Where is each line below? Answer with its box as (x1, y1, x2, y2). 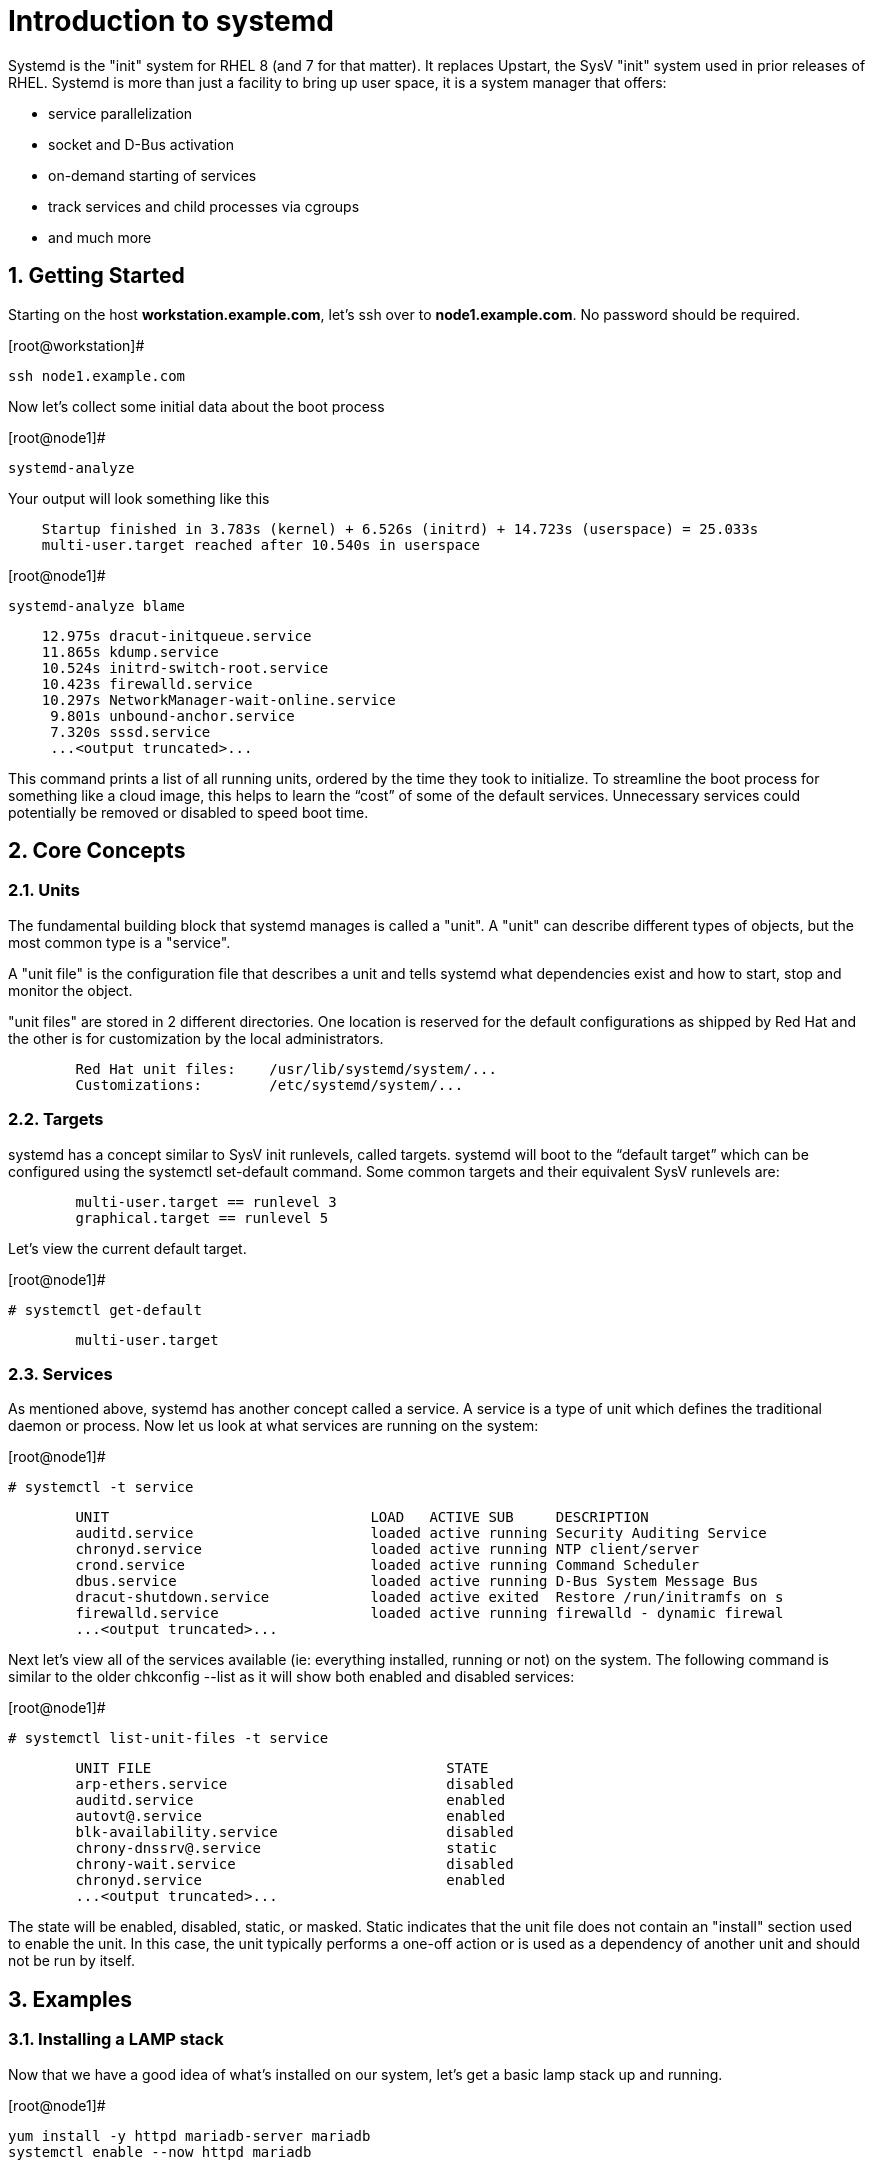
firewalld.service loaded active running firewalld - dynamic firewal (75, 1605, 784, 1622)
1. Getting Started (8, 263, 185, 289)
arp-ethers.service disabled (75, 1776, 514, 1793)
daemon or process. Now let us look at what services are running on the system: (8, 1417, 539, 1435)
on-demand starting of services (48, 166, 257, 184)
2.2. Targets (8, 1109, 104, 1130)
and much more (48, 228, 152, 246)
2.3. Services (8, 1363, 113, 1384)
